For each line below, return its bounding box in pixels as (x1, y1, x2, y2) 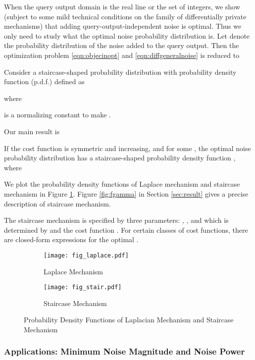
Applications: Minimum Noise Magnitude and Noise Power (4, 345, 245, 358)
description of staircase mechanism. (4, 198, 111, 208)
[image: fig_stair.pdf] (44, 284, 122, 291)
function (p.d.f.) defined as (4, 76, 85, 87)
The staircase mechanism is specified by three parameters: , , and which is (4, 215, 229, 225)
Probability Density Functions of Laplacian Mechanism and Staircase (24, 314, 234, 325)
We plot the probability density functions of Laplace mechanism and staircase (4, 179, 240, 189)
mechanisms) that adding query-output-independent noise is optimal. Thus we (4, 21, 242, 31)
